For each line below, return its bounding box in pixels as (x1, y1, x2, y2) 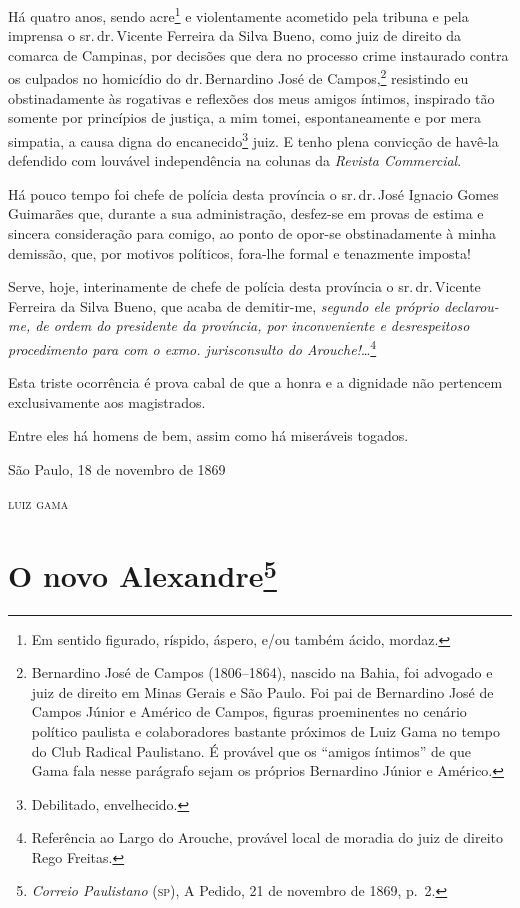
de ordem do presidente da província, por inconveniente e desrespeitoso (35, 315, 470, 336)
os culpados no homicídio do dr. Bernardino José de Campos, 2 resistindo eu (8, 65, 469, 89)
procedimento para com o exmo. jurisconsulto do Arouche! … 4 (8, 335, 377, 359)
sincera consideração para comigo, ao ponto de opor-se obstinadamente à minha (8, 222, 497, 243)
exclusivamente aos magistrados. (8, 391, 206, 412)
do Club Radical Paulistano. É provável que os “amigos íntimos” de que (31, 740, 471, 761)
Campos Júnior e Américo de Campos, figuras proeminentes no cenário (31, 701, 467, 722)
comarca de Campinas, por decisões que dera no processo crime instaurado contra (8, 44, 509, 65)
